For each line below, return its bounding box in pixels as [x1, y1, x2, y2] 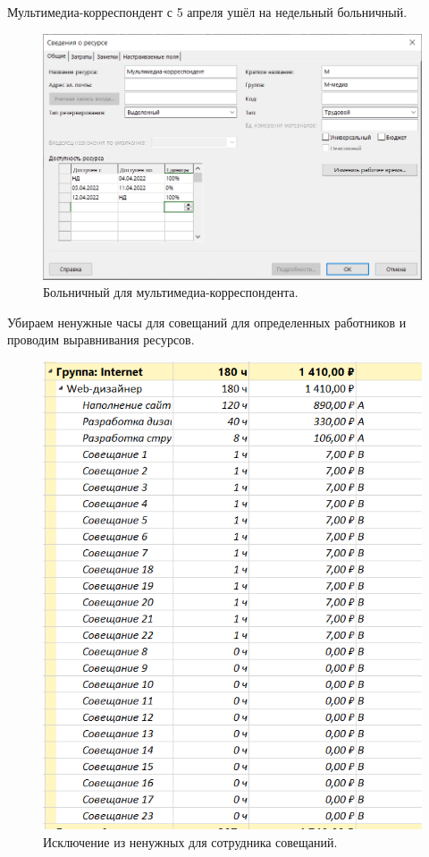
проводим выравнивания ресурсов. [7, 330, 195, 349]
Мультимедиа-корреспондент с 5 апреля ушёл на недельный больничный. [7, 3, 408, 21]
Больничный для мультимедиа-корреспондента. [43, 283, 299, 301]
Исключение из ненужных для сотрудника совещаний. [43, 832, 338, 851]
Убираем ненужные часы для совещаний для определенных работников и [7, 312, 407, 331]
